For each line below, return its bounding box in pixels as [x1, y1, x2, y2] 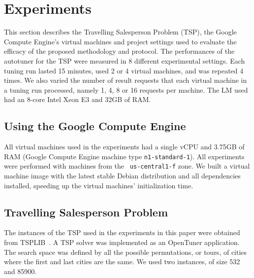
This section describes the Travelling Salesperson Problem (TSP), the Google [4, 27, 237, 37]
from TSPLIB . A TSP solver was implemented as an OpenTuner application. [4, 237, 240, 247]
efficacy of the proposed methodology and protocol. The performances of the [4, 46, 235, 56]
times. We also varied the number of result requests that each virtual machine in [4, 75, 247, 85]
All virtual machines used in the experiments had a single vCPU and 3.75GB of [4, 141, 245, 152]
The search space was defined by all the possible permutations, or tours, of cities [4, 246, 247, 257]
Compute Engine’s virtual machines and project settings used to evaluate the [4, 36, 237, 46]
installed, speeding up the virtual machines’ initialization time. [4, 180, 193, 190]
